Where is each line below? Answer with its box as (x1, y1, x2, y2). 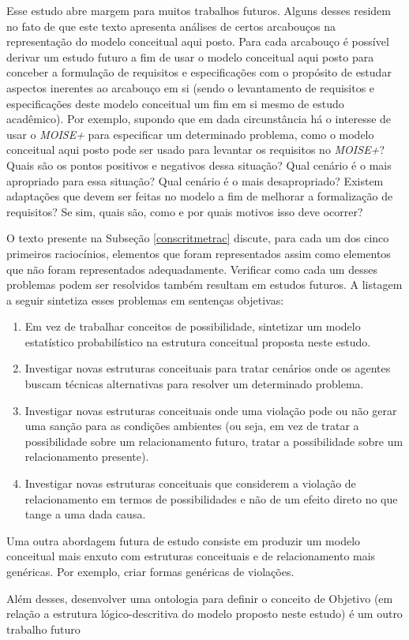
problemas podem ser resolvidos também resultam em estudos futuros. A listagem (6, 276, 403, 293)
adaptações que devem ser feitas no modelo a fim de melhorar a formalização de (6, 188, 393, 204)
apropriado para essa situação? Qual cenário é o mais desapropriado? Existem (6, 172, 384, 189)
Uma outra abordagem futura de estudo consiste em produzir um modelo (6, 532, 361, 548)
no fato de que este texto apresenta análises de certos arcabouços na (6, 17, 336, 34)
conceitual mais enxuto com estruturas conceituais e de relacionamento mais (6, 548, 376, 564)
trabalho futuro (6, 620, 81, 637)
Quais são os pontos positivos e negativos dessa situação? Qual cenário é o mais (6, 156, 392, 173)
